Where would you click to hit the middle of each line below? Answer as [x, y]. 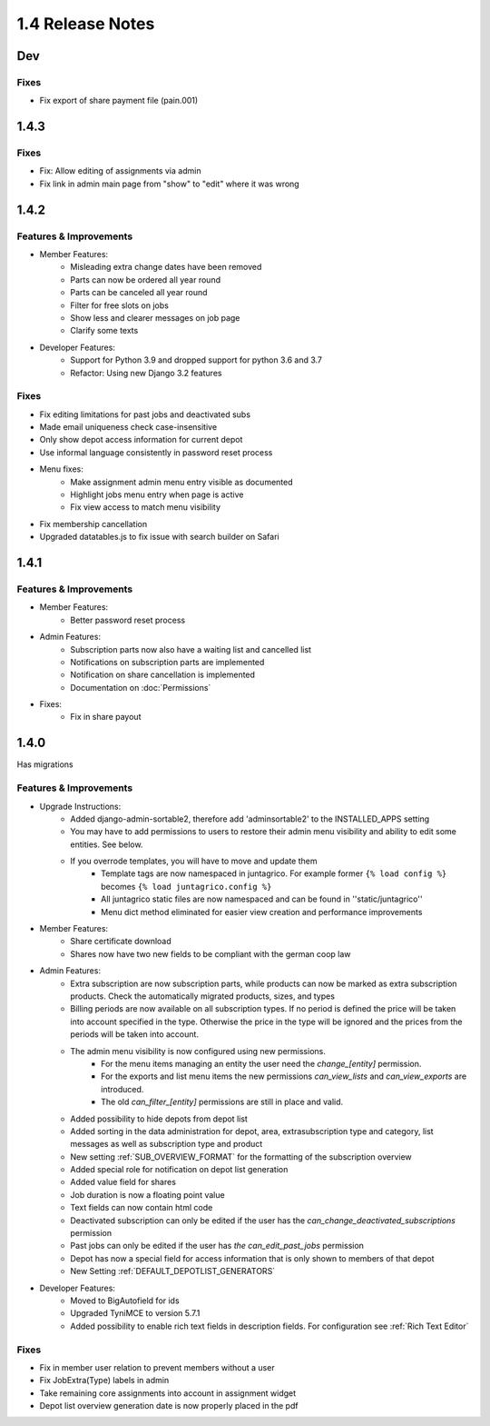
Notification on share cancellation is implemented [163, 675]
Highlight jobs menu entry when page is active [157, 494]
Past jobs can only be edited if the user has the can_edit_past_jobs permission [217, 1246]
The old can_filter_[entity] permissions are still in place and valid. [222, 1102]
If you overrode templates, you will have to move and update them [194, 861]
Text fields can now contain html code [142, 1208]
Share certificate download [121, 942]
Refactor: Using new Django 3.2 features [146, 373]
